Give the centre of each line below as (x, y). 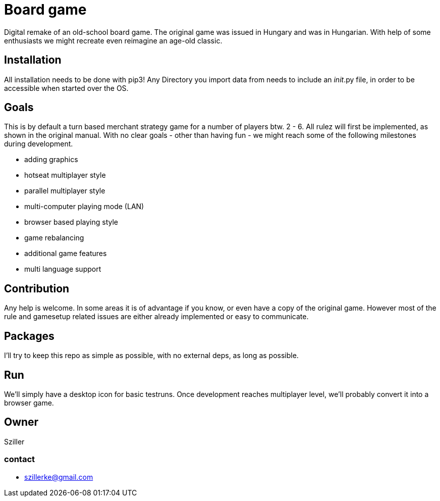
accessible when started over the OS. (66, 88)
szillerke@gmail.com (59, 477)
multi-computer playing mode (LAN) (84, 207)
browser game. (29, 403)
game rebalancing (54, 238)
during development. (39, 144)
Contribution (37, 288)
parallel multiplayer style (65, 191)
